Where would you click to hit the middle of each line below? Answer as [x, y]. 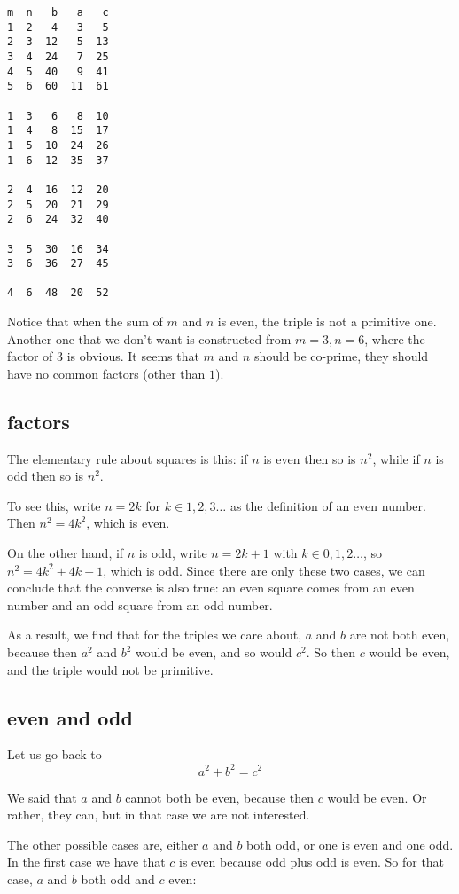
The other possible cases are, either [103, 844]
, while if [396, 458]
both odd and [118, 878]
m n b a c [58, 12]
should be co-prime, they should [341, 356]
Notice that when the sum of [85, 322]
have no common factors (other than [106, 373]
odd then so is [46, 476]
